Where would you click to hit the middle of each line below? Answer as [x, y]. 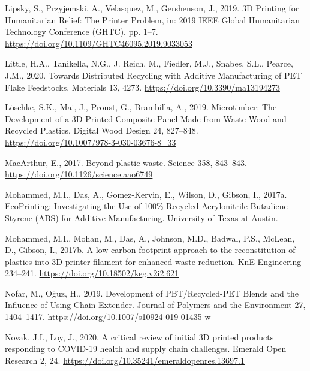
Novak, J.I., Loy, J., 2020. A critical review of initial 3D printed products [139, 337]
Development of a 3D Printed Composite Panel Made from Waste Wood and [146, 118]
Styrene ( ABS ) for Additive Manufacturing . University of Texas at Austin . [142, 217]
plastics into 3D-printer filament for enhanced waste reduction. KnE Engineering [153, 261]
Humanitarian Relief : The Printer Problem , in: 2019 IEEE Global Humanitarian [152, 19]
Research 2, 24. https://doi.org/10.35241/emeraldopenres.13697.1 [125, 360]
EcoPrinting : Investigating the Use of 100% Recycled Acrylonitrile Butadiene [146, 206]
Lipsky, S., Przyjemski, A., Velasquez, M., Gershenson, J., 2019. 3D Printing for [152, 8]
